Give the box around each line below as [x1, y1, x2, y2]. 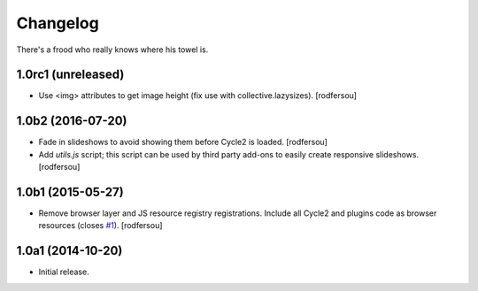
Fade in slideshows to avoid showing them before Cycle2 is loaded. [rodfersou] [38, 137, 328, 148]
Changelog [16, 13, 99, 33]
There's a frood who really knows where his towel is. [16, 44, 209, 55]
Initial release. [38, 266, 89, 278]
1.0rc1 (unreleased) [16, 67, 125, 82]
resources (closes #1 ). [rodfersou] [38, 220, 163, 231]
